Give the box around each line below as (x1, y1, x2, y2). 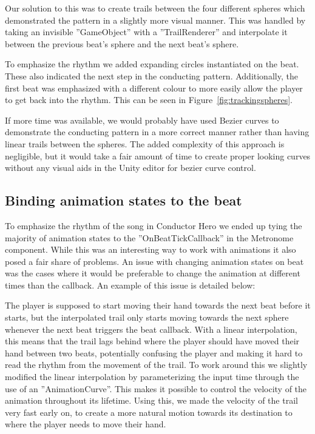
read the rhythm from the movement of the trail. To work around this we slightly (5, 358, 308, 371)
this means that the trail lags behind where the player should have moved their (5, 335, 300, 347)
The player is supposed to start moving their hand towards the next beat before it (5, 299, 311, 312)
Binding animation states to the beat (5, 191, 242, 210)
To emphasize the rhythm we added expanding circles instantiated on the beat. (5, 58, 299, 70)
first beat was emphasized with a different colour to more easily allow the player (5, 81, 303, 94)
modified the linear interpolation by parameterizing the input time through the (5, 370, 299, 383)
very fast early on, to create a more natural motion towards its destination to (5, 406, 293, 418)
